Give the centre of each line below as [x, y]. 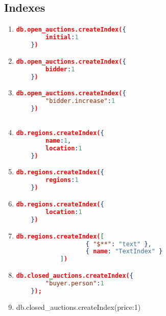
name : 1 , [58, 140]
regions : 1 [62, 180]
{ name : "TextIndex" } [124, 252]
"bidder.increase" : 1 [80, 101]
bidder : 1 [60, 69]
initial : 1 [62, 37]
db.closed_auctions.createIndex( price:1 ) [78, 307]
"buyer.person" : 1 [75, 284]
